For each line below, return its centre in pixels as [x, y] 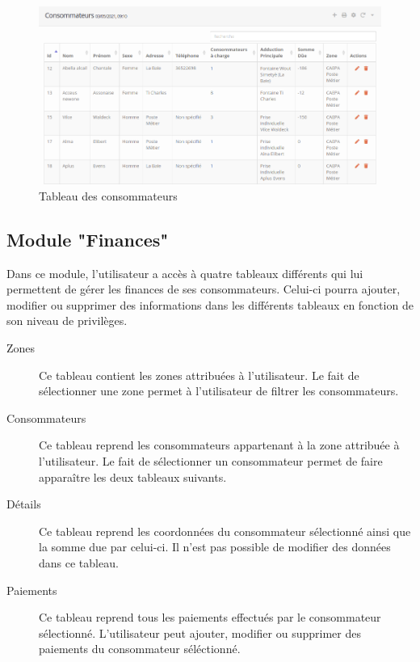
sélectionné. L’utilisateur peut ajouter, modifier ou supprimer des [200, 632]
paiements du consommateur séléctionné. [140, 649]
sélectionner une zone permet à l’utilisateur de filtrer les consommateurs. [219, 391]
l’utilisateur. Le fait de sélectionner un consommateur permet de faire [211, 461]
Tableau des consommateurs [108, 195]
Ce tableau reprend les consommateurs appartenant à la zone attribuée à [219, 445]
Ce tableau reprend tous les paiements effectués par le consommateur [210, 617]
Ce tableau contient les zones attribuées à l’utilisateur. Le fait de [199, 375]
